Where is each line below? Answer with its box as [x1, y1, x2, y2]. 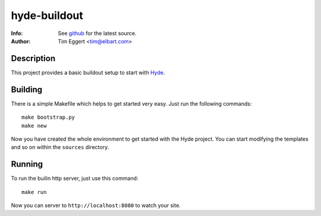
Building [11, 84, 43, 94]
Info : [11, 30, 23, 37]
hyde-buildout [11, 9, 83, 22]
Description [11, 53, 56, 63]
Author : [11, 37, 31, 45]
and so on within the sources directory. [11, 144, 109, 151]
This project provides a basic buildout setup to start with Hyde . [11, 69, 165, 76]
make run [21, 189, 47, 195]
